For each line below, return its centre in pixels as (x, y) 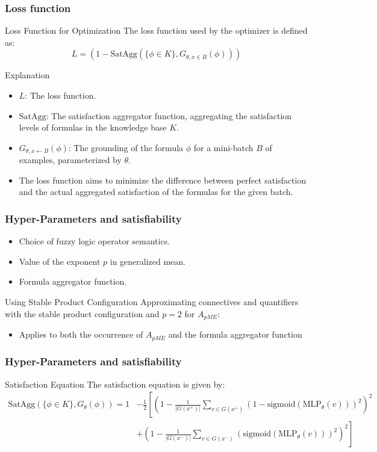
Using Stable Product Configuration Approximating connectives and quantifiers (152, 302)
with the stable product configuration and (82, 313)
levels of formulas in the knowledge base (93, 127)
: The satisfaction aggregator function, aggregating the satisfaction (169, 115)
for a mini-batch (223, 147)
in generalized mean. (148, 261)
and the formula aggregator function (235, 334)
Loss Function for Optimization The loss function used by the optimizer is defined (156, 30)
